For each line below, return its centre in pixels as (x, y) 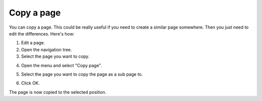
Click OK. (30, 83)
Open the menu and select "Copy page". (61, 65)
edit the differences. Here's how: (42, 34)
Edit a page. (33, 43)
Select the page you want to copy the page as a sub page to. (82, 74)
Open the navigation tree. (47, 50)
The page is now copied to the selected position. (58, 92)
